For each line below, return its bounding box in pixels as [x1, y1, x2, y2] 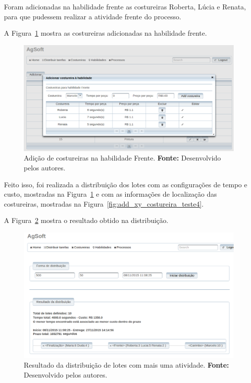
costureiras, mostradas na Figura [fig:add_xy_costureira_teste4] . [4, 198, 204, 209]
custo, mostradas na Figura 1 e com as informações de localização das [4, 189, 217, 199]
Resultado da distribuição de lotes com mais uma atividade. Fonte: [24, 360, 229, 370]
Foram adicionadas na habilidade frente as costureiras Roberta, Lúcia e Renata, [4, 1, 246, 11]
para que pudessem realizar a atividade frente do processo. [4, 11, 181, 21]
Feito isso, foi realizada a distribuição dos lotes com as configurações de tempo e [4, 179, 248, 189]
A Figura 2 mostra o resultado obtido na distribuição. [4, 215, 168, 225]
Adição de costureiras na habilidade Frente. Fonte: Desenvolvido [24, 153, 221, 163]
